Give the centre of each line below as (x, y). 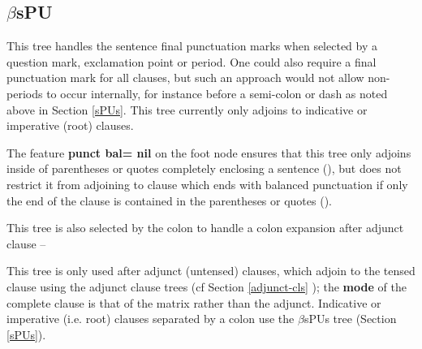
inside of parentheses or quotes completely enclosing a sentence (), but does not (204, 168)
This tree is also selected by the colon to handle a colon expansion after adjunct (205, 228)
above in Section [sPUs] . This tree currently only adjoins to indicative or (187, 109)
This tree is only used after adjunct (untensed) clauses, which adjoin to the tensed (211, 271)
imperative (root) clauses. (70, 125)
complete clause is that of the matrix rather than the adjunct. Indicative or (194, 302)
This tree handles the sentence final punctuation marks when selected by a (192, 46)
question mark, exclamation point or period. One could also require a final (192, 61)
